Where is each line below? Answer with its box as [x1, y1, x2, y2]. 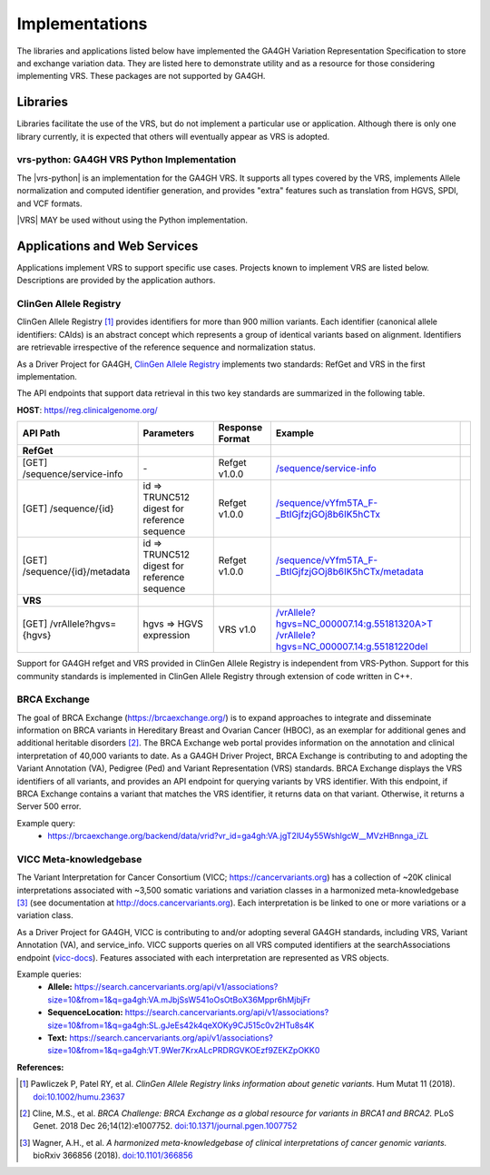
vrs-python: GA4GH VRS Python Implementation [16, 153, 237, 166]
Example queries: [16, 969, 82, 980]
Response [218, 421, 263, 434]
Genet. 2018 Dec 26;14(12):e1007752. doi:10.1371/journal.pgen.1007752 [33, 1121, 298, 1131]
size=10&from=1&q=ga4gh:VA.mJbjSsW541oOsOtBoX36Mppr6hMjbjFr [47, 994, 311, 1005]
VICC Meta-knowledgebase [16, 853, 142, 865]
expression [142, 629, 191, 642]
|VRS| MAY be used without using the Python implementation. [16, 214, 249, 225]
